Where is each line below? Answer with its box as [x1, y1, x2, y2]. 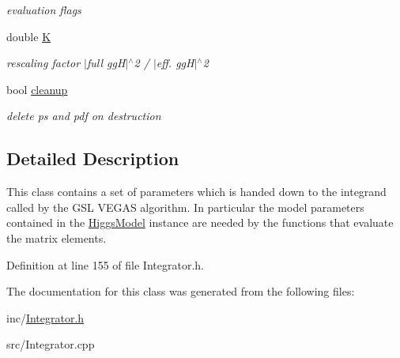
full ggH [86, 55, 126, 71]
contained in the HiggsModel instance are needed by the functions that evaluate [6, 214, 394, 231]
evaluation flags [6, 2, 81, 17]
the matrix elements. [6, 229, 107, 246]
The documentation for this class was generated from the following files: [6, 283, 355, 300]
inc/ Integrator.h [6, 309, 85, 326]
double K [6, 28, 51, 44]
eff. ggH [156, 55, 194, 71]
